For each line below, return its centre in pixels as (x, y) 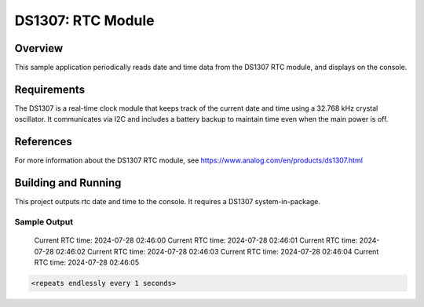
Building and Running (68, 183)
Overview (39, 48)
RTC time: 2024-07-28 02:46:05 (87, 262)
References (43, 142)
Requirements (50, 89)
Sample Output (44, 221)
